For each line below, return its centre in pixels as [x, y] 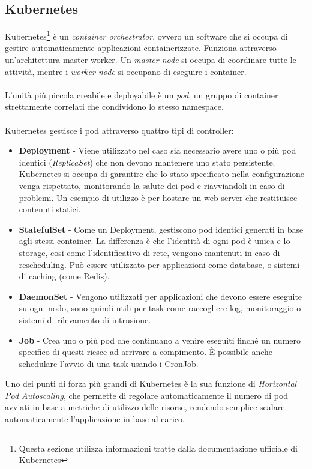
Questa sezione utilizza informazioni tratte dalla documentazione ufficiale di [158, 448]
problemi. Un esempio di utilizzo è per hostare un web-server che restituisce [158, 197]
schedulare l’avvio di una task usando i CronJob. [109, 363]
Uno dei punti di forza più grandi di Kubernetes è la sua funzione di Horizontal [151, 384]
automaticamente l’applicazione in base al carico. [95, 419]
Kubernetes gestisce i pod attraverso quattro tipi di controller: [119, 130]
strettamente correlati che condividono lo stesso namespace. [114, 106]
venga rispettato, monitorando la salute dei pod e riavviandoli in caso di [152, 185]
